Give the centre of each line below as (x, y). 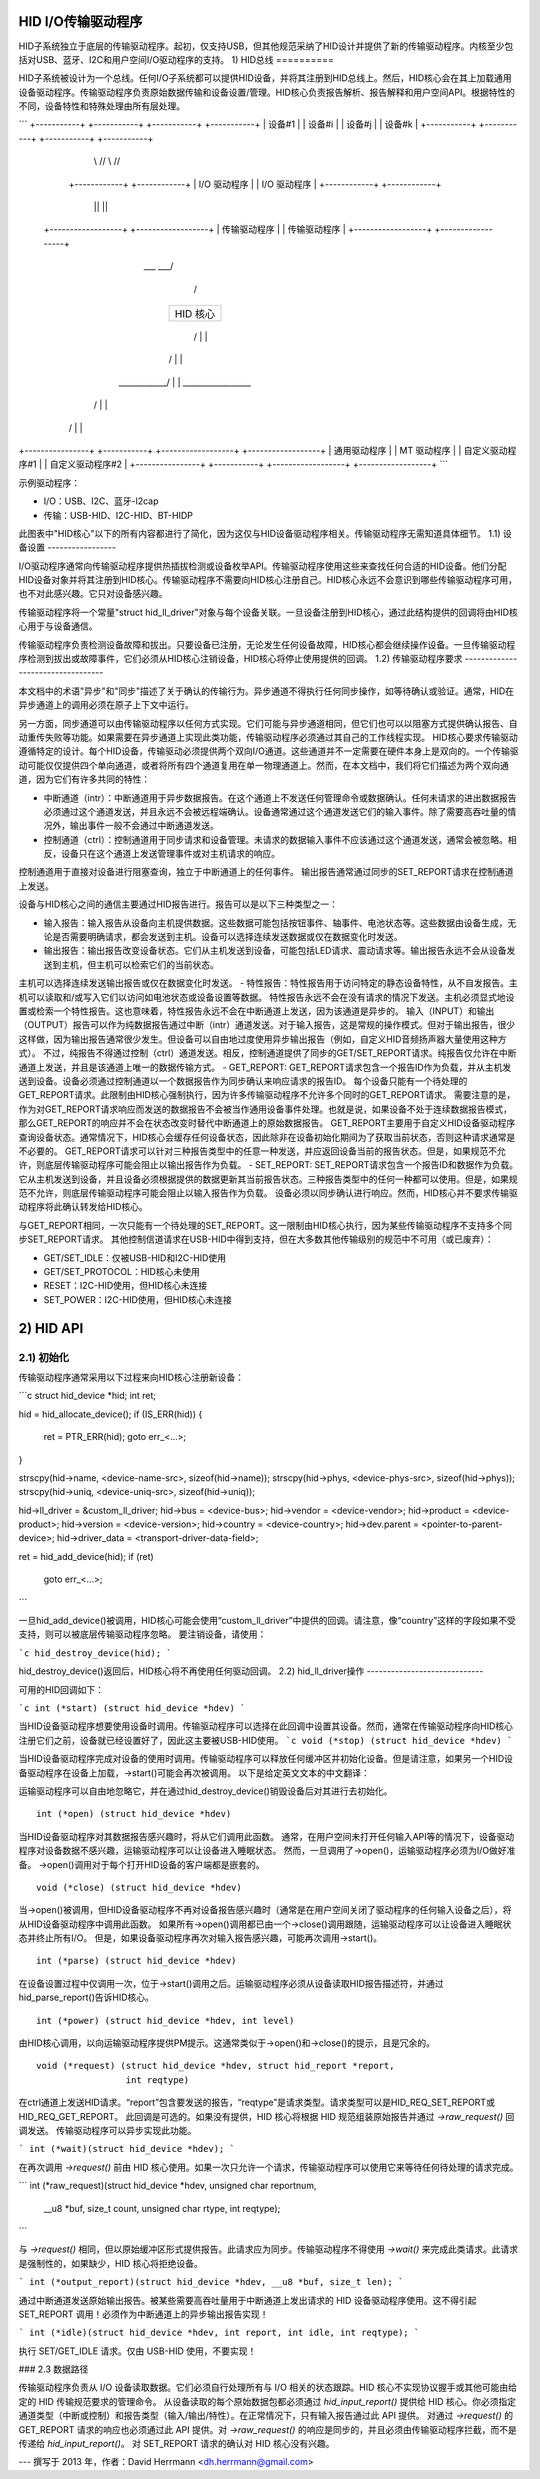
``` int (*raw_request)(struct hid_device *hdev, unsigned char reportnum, (167, 2186)
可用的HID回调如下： (61, 1689)
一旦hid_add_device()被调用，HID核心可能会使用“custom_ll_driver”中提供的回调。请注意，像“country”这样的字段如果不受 (267, 1621)
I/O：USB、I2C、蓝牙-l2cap (101, 501)
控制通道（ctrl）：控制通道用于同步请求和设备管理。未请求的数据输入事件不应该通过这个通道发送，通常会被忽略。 (276, 839)
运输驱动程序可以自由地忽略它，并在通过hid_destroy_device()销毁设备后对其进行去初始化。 (205, 1791)
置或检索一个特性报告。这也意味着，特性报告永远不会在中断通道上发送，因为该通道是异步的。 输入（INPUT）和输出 (256, 1011)
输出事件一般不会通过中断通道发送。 (144, 826)
